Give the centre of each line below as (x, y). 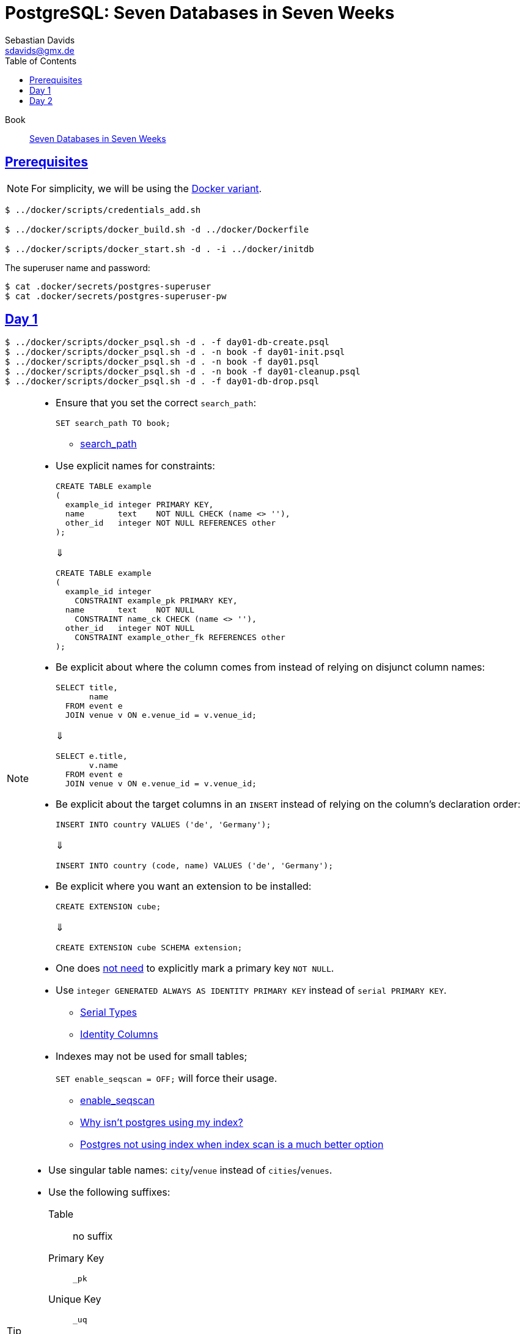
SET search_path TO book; (113, 423)
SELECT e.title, (92, 756)
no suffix (93, 1236)
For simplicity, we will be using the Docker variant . (147, 188)
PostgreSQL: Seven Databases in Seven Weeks (200, 13)
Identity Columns (119, 1034)
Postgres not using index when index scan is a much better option (232, 1145)
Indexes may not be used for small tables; (152, 1056)
